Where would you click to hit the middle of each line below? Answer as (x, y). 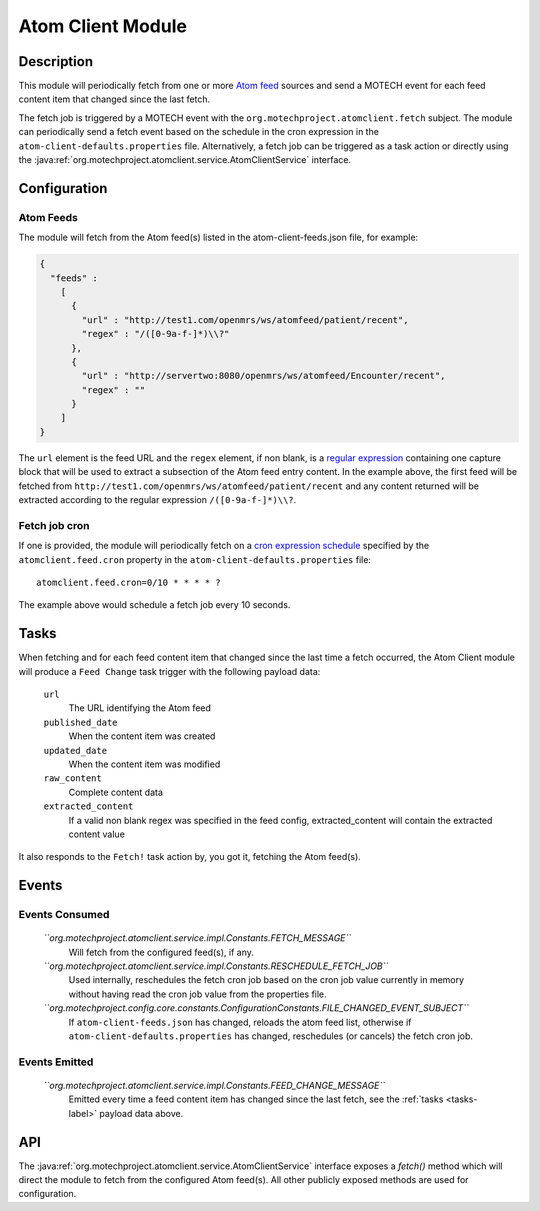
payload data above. (141, 1113)
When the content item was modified (144, 764)
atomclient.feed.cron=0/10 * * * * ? (129, 582)
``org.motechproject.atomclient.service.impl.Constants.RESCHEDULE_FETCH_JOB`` (216, 966)
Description (56, 61)
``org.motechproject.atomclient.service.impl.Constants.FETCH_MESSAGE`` (197, 938)
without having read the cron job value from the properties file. (197, 994)
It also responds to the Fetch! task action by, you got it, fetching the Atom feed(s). (190, 857)
